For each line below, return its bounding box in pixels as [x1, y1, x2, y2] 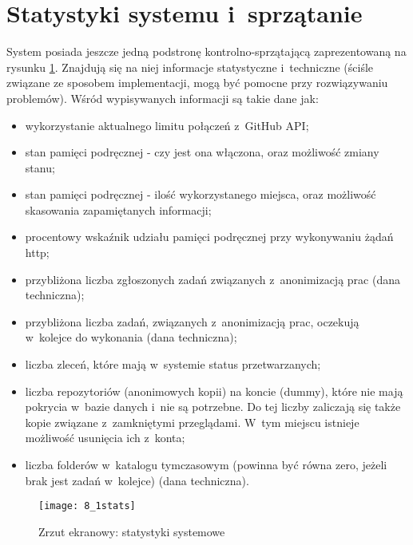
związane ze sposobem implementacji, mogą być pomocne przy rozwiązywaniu [6, 74, 388, 91]
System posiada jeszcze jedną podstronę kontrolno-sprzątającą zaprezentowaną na [6, 43, 407, 60]
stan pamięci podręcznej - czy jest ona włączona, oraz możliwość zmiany [25, 144, 379, 160]
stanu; [25, 159, 55, 176]
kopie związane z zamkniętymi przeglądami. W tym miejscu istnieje [25, 413, 359, 430]
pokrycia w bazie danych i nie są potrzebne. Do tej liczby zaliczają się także [25, 398, 401, 415]
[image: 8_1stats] [38, 500, 136, 512]
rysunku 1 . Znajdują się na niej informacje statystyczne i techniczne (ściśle [6, 58, 374, 75]
